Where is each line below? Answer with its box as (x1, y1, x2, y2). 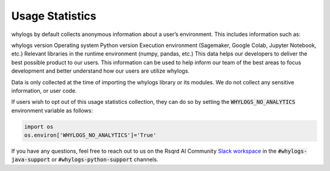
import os (24, 123, 54, 130)
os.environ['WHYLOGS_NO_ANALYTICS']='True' (24, 132, 157, 139)
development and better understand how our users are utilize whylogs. (11, 67, 189, 75)
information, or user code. (11, 87, 77, 94)
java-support (11, 156, 51, 163)
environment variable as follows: (11, 107, 93, 114)
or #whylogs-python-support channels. (51, 156, 159, 163)
